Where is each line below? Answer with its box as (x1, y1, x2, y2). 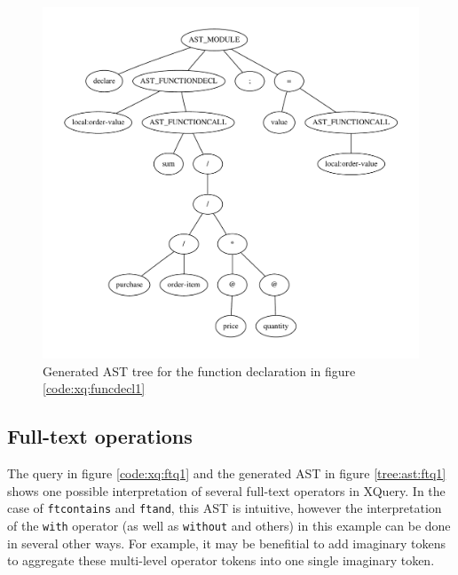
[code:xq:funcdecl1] (43, 379, 146, 398)
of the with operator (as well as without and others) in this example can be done (7, 516, 451, 535)
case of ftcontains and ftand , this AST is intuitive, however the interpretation (7, 499, 442, 517)
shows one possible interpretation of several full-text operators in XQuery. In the (7, 481, 446, 500)
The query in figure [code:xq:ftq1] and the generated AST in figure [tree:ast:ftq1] (7, 464, 446, 483)
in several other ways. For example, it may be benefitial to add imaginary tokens (7, 533, 446, 552)
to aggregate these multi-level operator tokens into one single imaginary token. (7, 551, 435, 570)
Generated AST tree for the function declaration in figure (43, 361, 356, 380)
